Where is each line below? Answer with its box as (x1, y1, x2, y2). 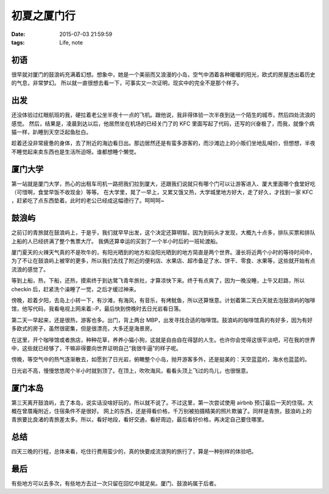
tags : (11, 38, 25, 46)
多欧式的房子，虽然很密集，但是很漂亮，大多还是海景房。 (11, 325, 155, 332)
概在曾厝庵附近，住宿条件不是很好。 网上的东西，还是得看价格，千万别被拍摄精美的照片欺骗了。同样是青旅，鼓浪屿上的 (11, 408, 312, 415)
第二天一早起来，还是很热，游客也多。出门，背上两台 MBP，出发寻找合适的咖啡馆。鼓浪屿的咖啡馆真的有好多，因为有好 (11, 316, 313, 323)
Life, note (59, 38, 83, 46)
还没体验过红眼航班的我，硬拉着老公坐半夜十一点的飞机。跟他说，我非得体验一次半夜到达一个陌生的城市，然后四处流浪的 (11, 111, 316, 119)
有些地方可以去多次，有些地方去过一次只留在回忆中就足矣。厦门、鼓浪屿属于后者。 (11, 480, 219, 487)
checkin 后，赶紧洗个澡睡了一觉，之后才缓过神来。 (11, 285, 140, 292)
